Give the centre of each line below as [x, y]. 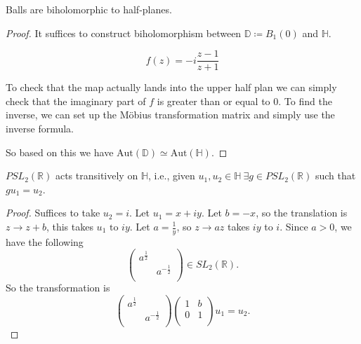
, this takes [70, 226]
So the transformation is [58, 288]
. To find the [305, 101]
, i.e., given [171, 176]
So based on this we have [60, 152]
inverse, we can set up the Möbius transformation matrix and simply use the [170, 115]
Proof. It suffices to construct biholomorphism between [124, 33]
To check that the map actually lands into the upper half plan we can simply [171, 87]
